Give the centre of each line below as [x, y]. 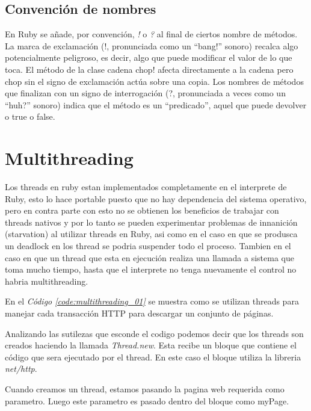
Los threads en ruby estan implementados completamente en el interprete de [146, 187]
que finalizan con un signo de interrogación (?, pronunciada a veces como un [145, 93]
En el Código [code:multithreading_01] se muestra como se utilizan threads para [152, 301]
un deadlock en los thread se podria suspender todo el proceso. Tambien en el [148, 246]
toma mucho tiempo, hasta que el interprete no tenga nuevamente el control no [151, 269]
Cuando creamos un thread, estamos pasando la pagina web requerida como [145, 388]
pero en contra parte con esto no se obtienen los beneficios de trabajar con [142, 210]
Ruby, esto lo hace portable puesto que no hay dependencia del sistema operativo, [156, 198]
